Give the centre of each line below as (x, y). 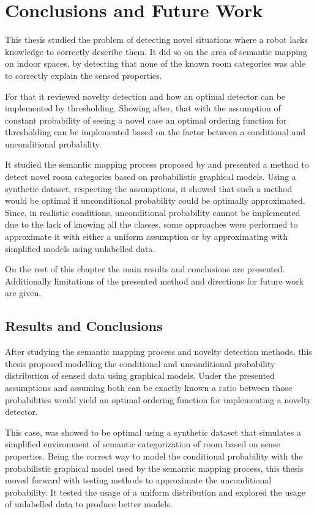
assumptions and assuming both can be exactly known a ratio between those (149, 387)
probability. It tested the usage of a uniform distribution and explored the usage (155, 492)
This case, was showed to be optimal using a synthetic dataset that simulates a (153, 432)
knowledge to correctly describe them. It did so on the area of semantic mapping (156, 51)
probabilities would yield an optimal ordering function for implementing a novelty (158, 399)
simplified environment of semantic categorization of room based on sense (143, 444)
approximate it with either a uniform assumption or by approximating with (147, 237)
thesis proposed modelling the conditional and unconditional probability (140, 363)
